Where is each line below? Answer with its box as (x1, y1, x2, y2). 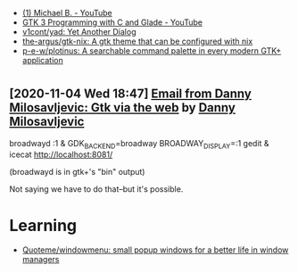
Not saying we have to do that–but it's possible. (9, 184, 184, 194)
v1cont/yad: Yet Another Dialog (21, 27, 137, 37)
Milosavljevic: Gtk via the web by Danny (9, 100, 236, 115)
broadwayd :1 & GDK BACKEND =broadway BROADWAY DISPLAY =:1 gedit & (9, 137, 269, 151)
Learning (9, 215, 78, 236)
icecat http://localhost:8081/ (9, 149, 113, 160)
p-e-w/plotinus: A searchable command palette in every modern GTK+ (21, 45, 282, 56)
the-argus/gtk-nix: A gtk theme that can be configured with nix (21, 36, 253, 46)
